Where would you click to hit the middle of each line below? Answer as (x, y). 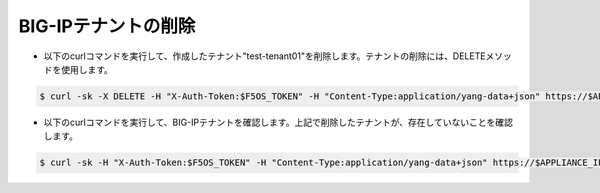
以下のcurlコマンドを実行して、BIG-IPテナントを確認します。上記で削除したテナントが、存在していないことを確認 (278, 122)
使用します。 (87, 69)
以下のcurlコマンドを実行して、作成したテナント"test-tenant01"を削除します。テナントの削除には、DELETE (264, 56)
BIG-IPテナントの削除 (107, 26)
